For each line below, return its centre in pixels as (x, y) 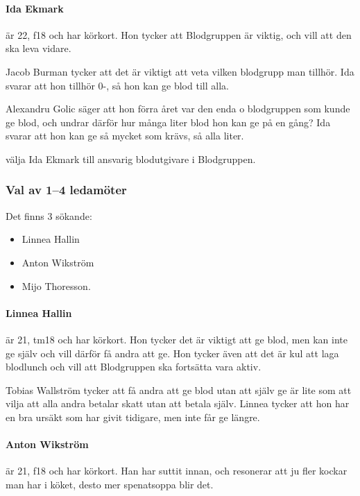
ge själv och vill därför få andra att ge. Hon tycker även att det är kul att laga (172, 353)
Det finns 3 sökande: (49, 215)
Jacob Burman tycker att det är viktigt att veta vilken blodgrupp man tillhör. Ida (180, 71)
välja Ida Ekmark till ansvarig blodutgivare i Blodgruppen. (131, 159)
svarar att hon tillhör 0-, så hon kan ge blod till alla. (117, 85)
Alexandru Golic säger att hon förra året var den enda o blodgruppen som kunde (178, 109)
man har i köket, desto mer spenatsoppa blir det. (110, 484)
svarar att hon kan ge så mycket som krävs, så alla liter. (125, 136)
